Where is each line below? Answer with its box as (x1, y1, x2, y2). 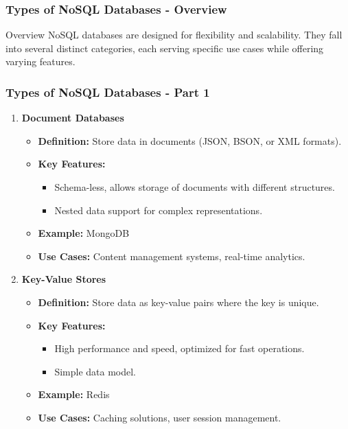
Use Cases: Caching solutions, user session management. (38, 410, 281, 424)
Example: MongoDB (38, 226, 130, 240)
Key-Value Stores (21, 272, 106, 286)
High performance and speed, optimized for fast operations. (54, 341, 305, 356)
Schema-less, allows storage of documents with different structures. (54, 180, 335, 194)
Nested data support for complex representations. (54, 202, 263, 217)
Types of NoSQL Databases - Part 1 (5, 83, 210, 100)
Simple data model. (54, 364, 137, 378)
